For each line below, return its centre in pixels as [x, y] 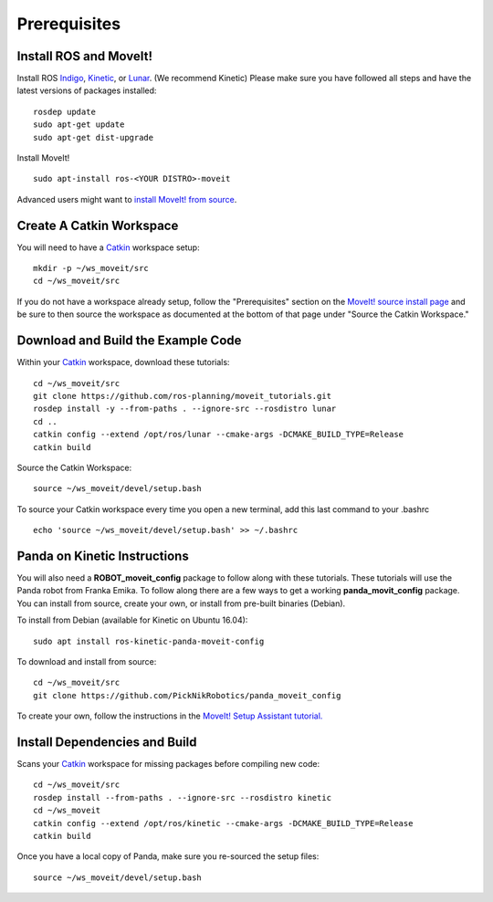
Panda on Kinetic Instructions [103, 556]
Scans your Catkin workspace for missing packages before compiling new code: [168, 764]
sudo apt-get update [79, 125]
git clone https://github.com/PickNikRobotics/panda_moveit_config [187, 695]
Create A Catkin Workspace [98, 225]
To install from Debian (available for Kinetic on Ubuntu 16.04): [132, 620]
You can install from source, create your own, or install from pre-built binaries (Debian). [181, 603]
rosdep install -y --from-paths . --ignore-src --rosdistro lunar [185, 409]
